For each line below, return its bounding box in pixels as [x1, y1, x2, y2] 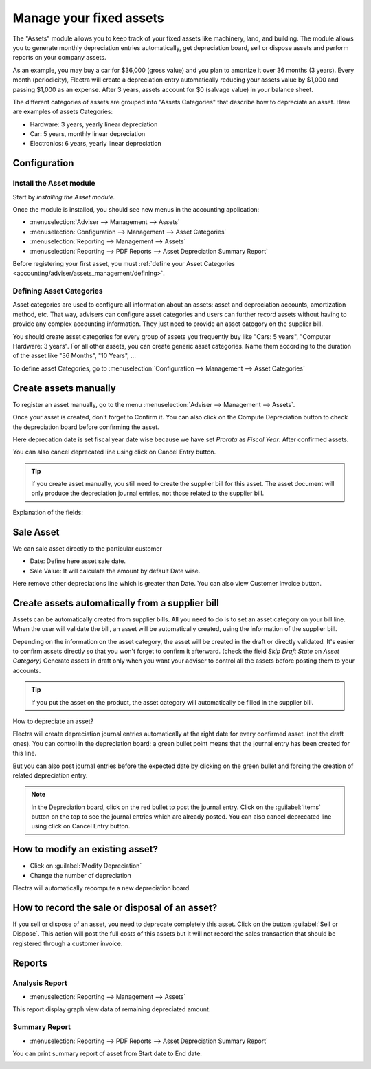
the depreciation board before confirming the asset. [12, 423, 159, 431]
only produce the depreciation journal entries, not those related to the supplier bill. [31, 489, 265, 498]
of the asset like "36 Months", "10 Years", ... [12, 351, 137, 360]
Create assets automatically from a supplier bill [12, 597, 219, 608]
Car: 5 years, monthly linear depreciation [30, 130, 146, 138]
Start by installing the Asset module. [12, 192, 115, 201]
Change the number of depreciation [30, 871, 131, 879]
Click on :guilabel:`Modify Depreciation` [30, 861, 142, 870]
